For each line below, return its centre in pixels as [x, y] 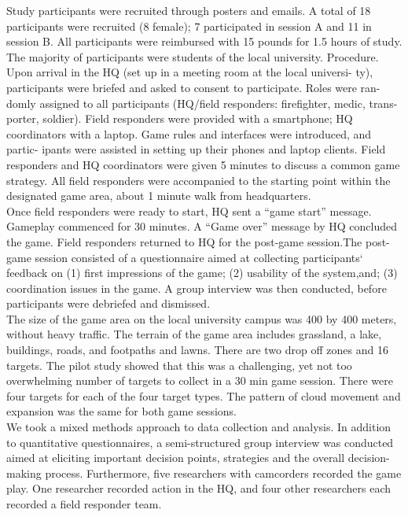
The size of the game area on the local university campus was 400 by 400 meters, [202, 318]
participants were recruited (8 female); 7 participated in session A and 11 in [189, 26]
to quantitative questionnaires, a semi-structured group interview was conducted [200, 442]
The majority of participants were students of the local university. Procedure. [193, 56]
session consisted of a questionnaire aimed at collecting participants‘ [199, 257]
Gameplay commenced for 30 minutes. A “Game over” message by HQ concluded [202, 226]
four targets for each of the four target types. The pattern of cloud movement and [204, 395]
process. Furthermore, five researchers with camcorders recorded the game [223, 473]
